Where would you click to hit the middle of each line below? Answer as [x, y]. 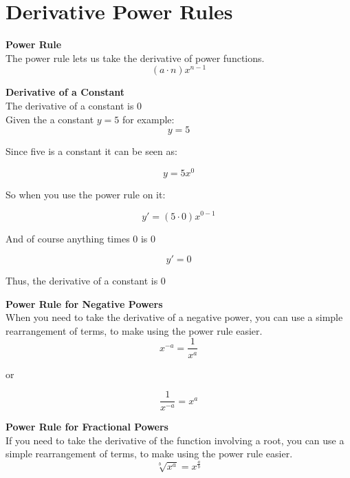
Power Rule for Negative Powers [84, 303]
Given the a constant [50, 119]
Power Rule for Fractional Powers [87, 427]
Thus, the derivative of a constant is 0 [86, 281]
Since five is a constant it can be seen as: [91, 151]
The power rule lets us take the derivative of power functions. [135, 58]
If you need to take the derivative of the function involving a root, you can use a [175, 440]
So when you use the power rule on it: [86, 194]
